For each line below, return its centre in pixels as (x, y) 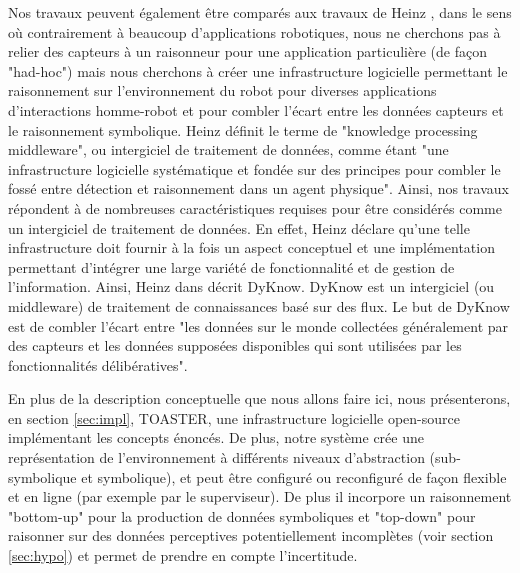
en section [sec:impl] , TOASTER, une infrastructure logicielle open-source (234, 417)
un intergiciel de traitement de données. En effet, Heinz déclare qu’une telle (239, 227)
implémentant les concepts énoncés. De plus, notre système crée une (216, 437)
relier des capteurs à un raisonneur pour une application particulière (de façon (247, 51)
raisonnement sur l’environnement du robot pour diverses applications (222, 90)
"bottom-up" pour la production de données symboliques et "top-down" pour (242, 515)
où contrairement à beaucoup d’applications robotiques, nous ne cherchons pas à (254, 31)
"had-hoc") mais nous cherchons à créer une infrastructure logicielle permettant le (258, 70)
